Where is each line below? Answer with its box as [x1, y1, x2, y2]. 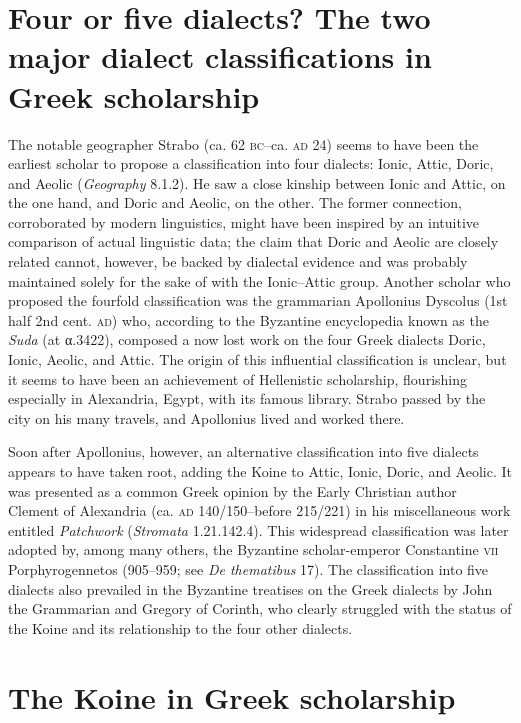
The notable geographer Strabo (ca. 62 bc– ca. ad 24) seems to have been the [8, 133, 479, 154]
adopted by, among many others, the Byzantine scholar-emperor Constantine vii [8, 539, 499, 560]
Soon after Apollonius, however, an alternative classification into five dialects [8, 441, 479, 462]
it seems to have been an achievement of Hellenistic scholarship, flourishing [8, 368, 468, 389]
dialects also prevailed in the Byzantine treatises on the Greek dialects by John [8, 578, 493, 599]
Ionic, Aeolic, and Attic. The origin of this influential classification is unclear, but [8, 349, 507, 370]
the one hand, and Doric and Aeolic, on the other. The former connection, [8, 192, 462, 213]
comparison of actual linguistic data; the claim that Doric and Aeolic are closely [8, 231, 499, 252]
